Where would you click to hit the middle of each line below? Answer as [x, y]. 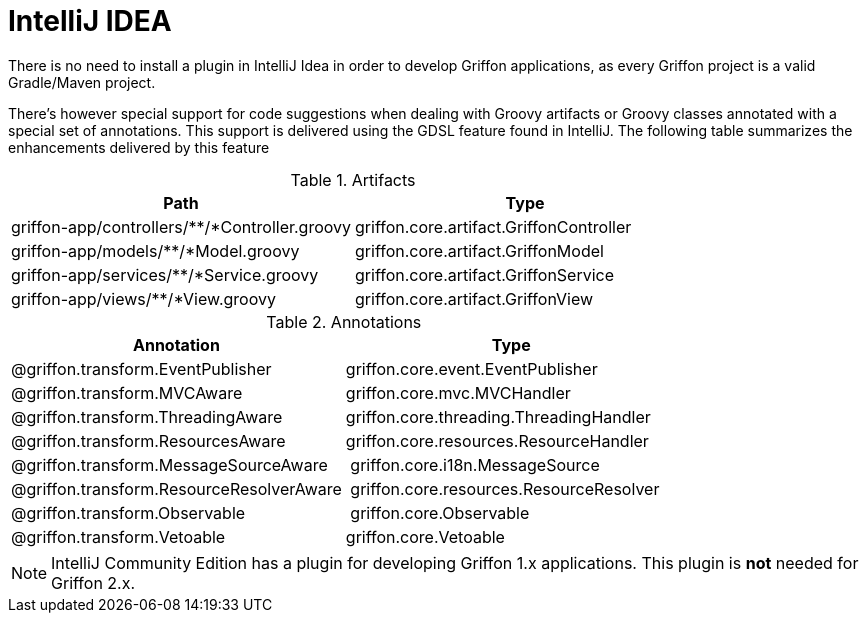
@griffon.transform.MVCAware [127, 392]
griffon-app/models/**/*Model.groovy [155, 250]
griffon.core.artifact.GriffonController [493, 226]
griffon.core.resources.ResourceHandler [497, 440]
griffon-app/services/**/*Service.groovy [165, 274]
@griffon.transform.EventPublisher [141, 368]
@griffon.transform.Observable [128, 512]
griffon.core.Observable [440, 512]
